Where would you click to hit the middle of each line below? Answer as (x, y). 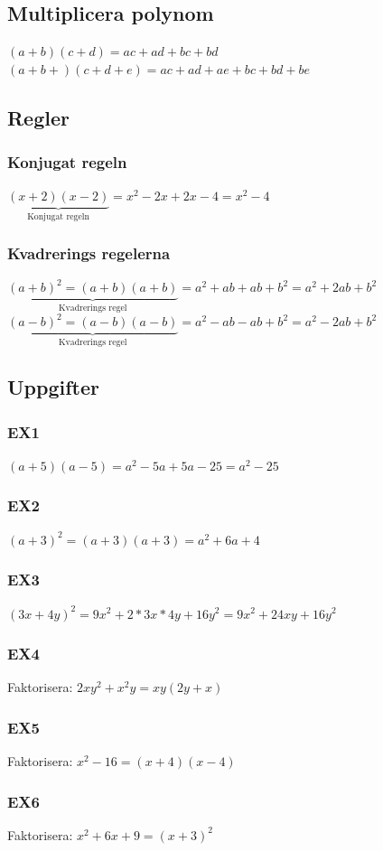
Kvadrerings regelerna (89, 252)
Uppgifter (53, 387)
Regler (38, 117)
